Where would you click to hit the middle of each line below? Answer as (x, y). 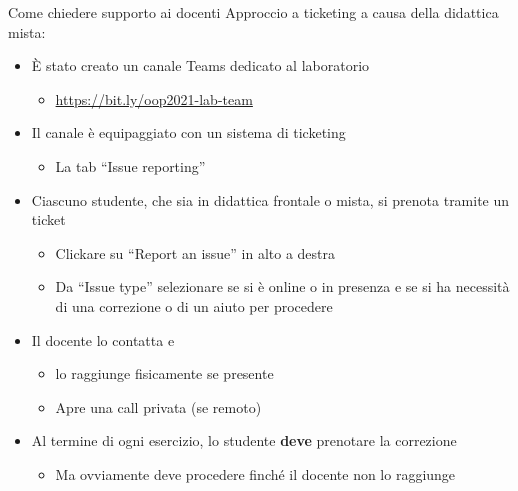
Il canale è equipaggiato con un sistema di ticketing (188, 132)
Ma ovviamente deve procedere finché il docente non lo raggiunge (255, 473)
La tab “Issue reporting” (130, 165)
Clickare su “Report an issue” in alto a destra (195, 252)
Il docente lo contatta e (103, 339)
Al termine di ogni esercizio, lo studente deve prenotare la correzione (244, 440)
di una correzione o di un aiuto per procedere (194, 305)
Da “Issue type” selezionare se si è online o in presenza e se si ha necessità (282, 286)
